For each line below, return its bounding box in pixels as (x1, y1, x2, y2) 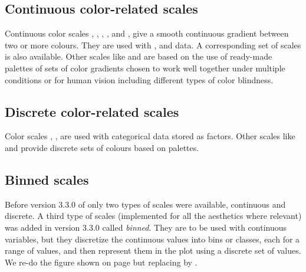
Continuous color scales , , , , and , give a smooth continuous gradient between (5, 27, 289, 40)
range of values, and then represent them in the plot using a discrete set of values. (5, 244, 301, 257)
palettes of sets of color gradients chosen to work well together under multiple (5, 61, 285, 74)
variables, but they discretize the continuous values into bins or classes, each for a (5, 232, 300, 245)
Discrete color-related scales (5, 102, 179, 120)
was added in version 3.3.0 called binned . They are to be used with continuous (5, 221, 287, 233)
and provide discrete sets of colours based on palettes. (5, 141, 199, 153)
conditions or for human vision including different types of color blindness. (5, 73, 274, 86)
